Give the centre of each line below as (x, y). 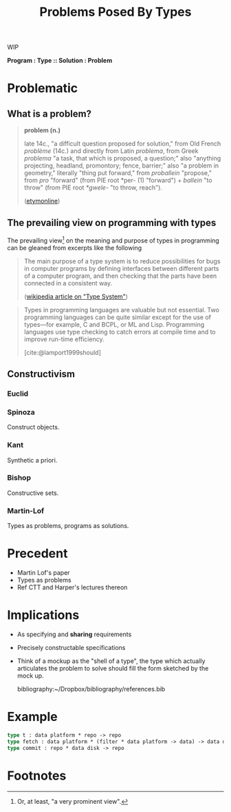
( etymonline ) (42, 201)
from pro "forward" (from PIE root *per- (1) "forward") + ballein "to (118, 181)
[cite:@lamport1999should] (62, 352)
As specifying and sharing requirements (74, 634)
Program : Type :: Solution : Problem (60, 61)
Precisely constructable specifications (71, 648)
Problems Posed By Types (115, 12)
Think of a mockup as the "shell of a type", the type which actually (111, 661)
